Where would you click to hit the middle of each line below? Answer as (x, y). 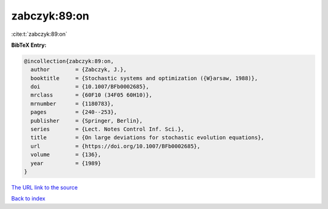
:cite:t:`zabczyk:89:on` (39, 34)
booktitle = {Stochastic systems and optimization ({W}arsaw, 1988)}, (144, 78)
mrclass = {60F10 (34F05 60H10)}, (91, 95)
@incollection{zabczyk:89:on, (69, 61)
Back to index (28, 199)
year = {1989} (66, 163)
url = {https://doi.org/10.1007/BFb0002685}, (115, 146)
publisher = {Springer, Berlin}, (87, 121)
